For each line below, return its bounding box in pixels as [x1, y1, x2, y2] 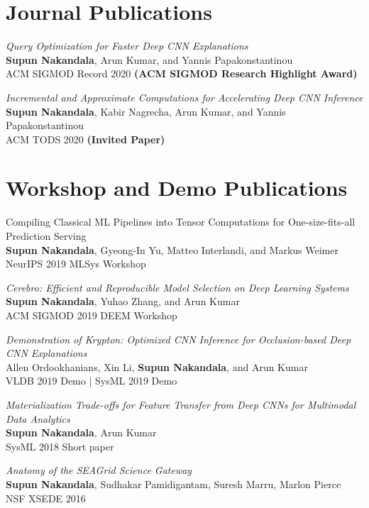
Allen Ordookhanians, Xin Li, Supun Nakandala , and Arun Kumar [6, 359, 308, 374]
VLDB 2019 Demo [6, 373, 86, 388]
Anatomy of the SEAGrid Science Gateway [6, 463, 192, 477]
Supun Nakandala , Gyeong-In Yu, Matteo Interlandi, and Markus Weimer [6, 242, 338, 257]
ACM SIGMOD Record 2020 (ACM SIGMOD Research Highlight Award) [6, 66, 358, 81]
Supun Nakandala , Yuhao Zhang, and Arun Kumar [6, 294, 240, 309]
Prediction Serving [6, 228, 87, 243]
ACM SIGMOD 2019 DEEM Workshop [6, 307, 177, 322]
